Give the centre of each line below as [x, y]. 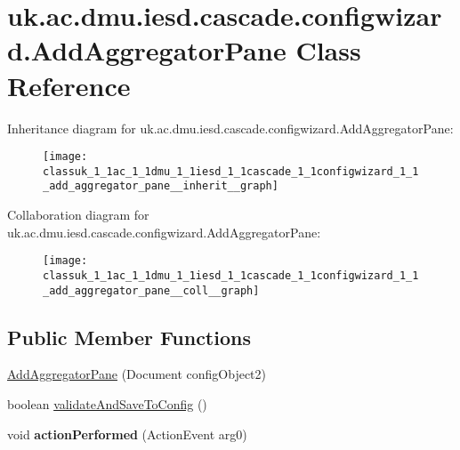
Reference [69, 85]
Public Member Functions [129, 337]
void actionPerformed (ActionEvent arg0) [127, 434]
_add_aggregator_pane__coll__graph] [151, 290]
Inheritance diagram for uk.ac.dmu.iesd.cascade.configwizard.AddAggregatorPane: [230, 128]
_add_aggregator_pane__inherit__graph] [161, 186]
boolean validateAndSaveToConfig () [107, 404]
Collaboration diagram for [78, 215]
